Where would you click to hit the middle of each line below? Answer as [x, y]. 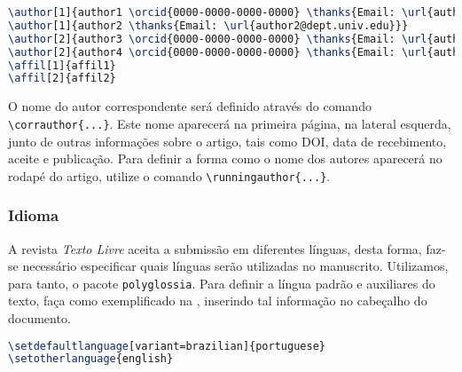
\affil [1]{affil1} [62, 65]
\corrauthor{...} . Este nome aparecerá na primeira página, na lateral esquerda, [230, 123]
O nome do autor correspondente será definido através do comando [190, 106]
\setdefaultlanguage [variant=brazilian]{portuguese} [167, 346]
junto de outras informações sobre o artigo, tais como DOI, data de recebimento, [227, 141]
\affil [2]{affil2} [62, 79]
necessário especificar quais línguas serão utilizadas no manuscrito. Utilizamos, [235, 266]
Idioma [34, 215]
